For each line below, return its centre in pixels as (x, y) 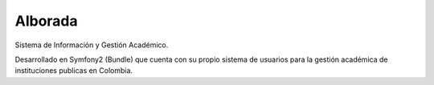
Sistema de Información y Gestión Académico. (92, 45)
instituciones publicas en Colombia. (74, 71)
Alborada (46, 21)
